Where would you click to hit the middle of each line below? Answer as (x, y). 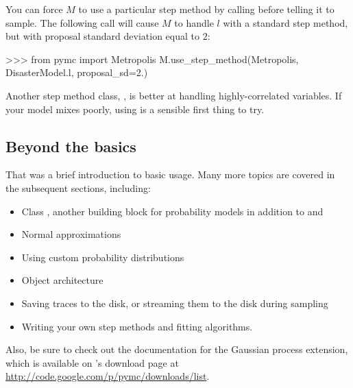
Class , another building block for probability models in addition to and (172, 211)
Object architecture (62, 280)
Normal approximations (71, 234)
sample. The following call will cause (82, 22)
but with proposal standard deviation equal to (103, 36)
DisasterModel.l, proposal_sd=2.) (77, 72)
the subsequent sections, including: (78, 187)
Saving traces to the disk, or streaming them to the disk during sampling (175, 303)
